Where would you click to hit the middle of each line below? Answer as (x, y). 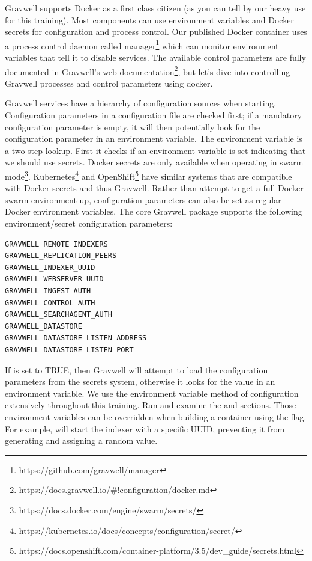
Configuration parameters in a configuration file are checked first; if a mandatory (154, 115)
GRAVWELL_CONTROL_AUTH (50, 303)
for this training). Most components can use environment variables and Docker (149, 20)
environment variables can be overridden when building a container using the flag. (156, 416)
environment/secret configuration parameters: (89, 223)
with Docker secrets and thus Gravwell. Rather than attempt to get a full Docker (154, 188)
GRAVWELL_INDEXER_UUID (50, 267)
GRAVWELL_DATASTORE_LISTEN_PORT (69, 350)
